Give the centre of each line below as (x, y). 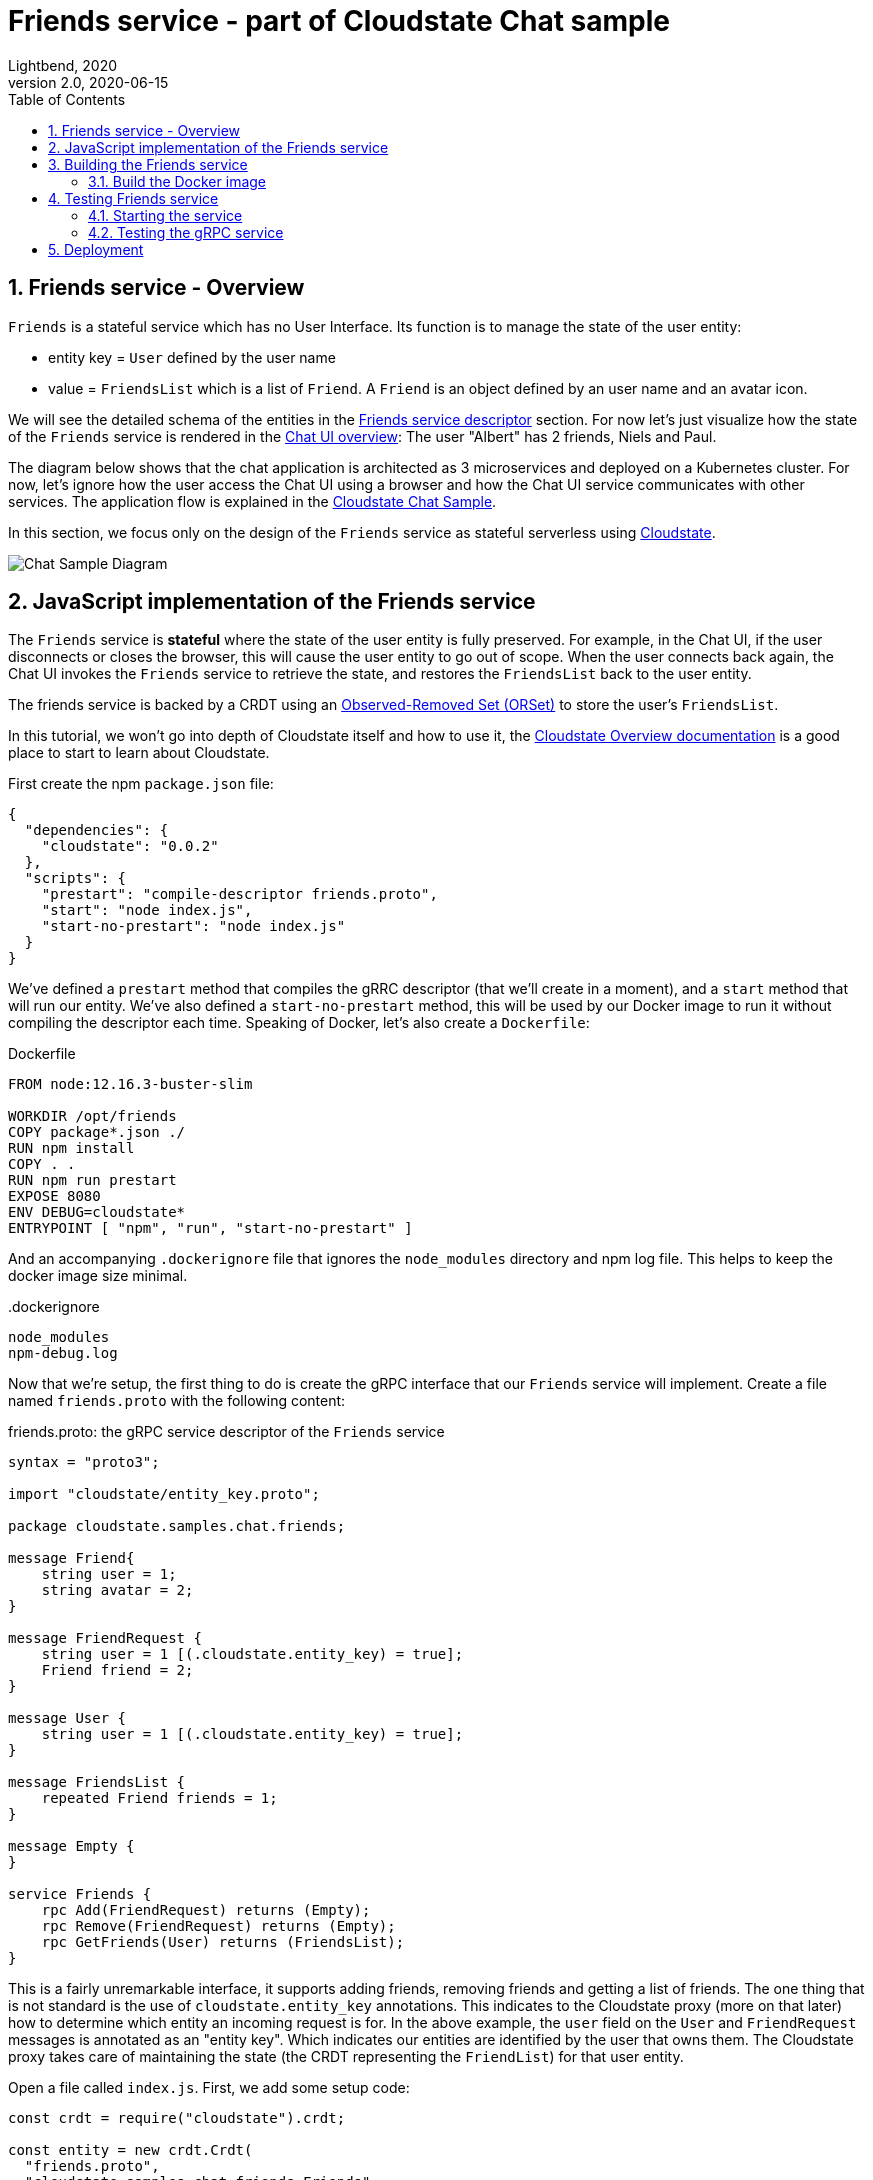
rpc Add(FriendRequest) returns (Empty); (206, 1910)
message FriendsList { (97, 1782)
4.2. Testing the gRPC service (186, 232)
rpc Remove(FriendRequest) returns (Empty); (218, 1926)
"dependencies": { (96, 830)
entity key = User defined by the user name (192, 357)
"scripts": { (75, 878)
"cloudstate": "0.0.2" (130, 846)
